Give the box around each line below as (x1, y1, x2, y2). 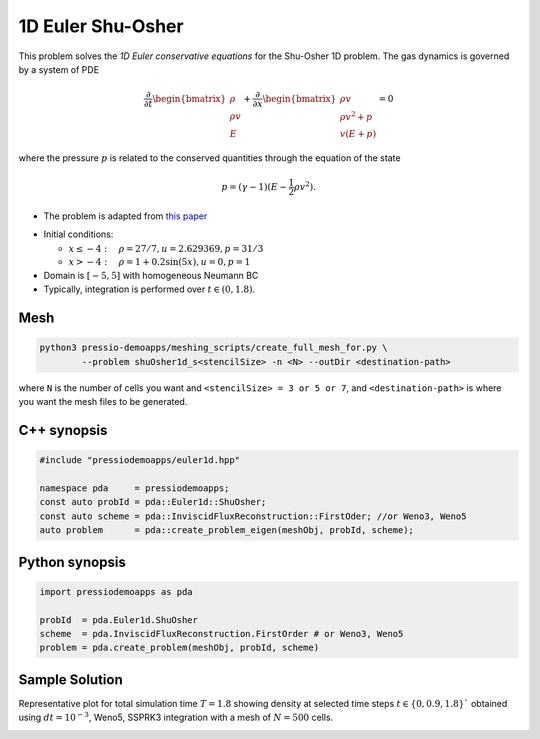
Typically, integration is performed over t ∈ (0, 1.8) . (43, 283, 256, 295)
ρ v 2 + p (339, 109, 373, 122)
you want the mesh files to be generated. (18, 396, 188, 408)
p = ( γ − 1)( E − (221, 181, 287, 192)
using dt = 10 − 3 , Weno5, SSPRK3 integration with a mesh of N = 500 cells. (18, 710, 334, 724)
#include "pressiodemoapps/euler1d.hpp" (39, 455, 240, 466)
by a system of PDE (18, 63, 100, 75)
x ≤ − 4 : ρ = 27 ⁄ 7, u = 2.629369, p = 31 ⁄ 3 (68, 243, 264, 254)
